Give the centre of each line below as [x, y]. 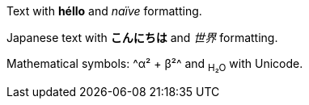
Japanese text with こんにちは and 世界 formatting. [142, 38]
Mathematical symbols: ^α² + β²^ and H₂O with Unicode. [155, 65]
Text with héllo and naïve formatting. [104, 11]
